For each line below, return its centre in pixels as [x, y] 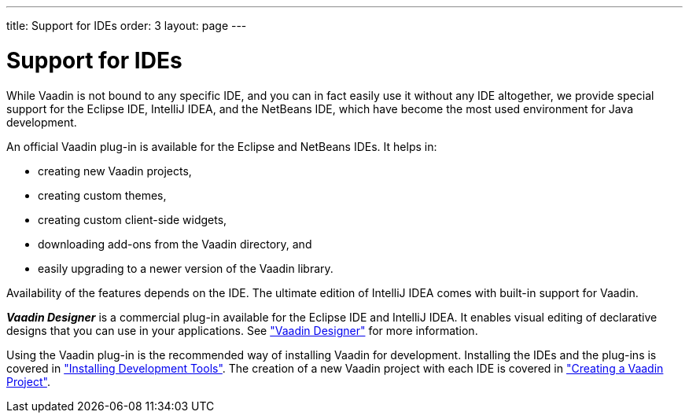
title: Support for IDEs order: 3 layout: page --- [127, 26]
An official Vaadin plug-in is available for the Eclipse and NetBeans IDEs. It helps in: [222, 146]
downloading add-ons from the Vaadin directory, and [175, 244]
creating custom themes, [102, 195]
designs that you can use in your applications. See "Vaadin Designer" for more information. [242, 330]
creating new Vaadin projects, [115, 171]
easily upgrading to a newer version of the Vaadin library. [186, 268]
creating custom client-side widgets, [133, 219]
